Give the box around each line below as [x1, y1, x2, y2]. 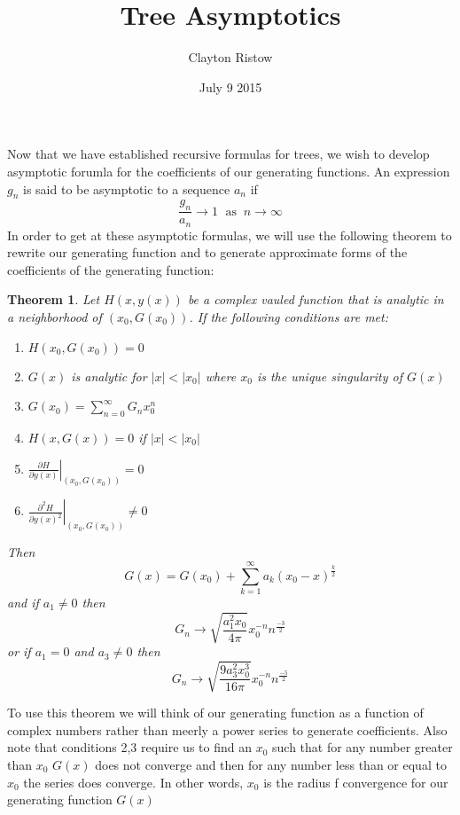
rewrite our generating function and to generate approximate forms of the [7, 243, 408, 262]
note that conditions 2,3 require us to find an [7, 738, 252, 756]
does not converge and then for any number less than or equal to [95, 756, 447, 774]
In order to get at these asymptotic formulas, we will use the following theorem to [7, 225, 452, 244]
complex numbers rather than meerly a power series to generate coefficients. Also [7, 720, 448, 739]
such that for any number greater [272, 738, 453, 756]
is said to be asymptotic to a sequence [23, 179, 230, 198]
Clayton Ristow [188, 48, 273, 67]
